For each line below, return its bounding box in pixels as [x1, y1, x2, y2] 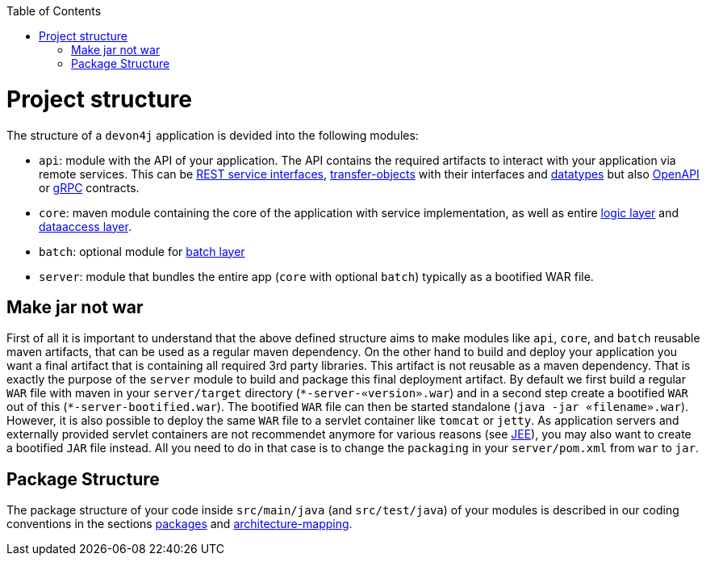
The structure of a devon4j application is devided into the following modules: [6, 128, 419, 142]
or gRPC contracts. [39, 180, 140, 195]
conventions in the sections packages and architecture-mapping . [6, 517, 353, 531]
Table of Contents [6, 4, 102, 18]
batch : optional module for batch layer [39, 244, 245, 258]
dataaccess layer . [39, 219, 132, 233]
